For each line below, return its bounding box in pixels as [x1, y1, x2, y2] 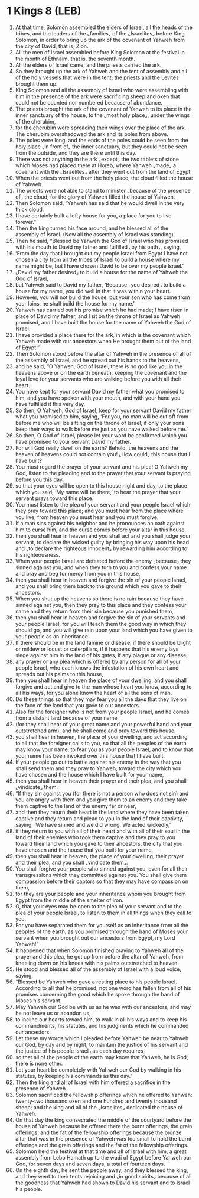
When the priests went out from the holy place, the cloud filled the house [15, 174, 193, 181]
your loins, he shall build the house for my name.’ [15, 300, 135, 307]
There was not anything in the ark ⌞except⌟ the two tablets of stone [15, 155, 180, 163]
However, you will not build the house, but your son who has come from [15, 294, 191, 301]
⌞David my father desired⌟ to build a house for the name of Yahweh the [15, 268, 188, 275]
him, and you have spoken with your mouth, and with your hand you [15, 394, 181, 401]
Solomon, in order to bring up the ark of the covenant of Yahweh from [15, 36, 185, 43]
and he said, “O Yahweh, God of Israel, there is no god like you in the [15, 362, 182, 370]
